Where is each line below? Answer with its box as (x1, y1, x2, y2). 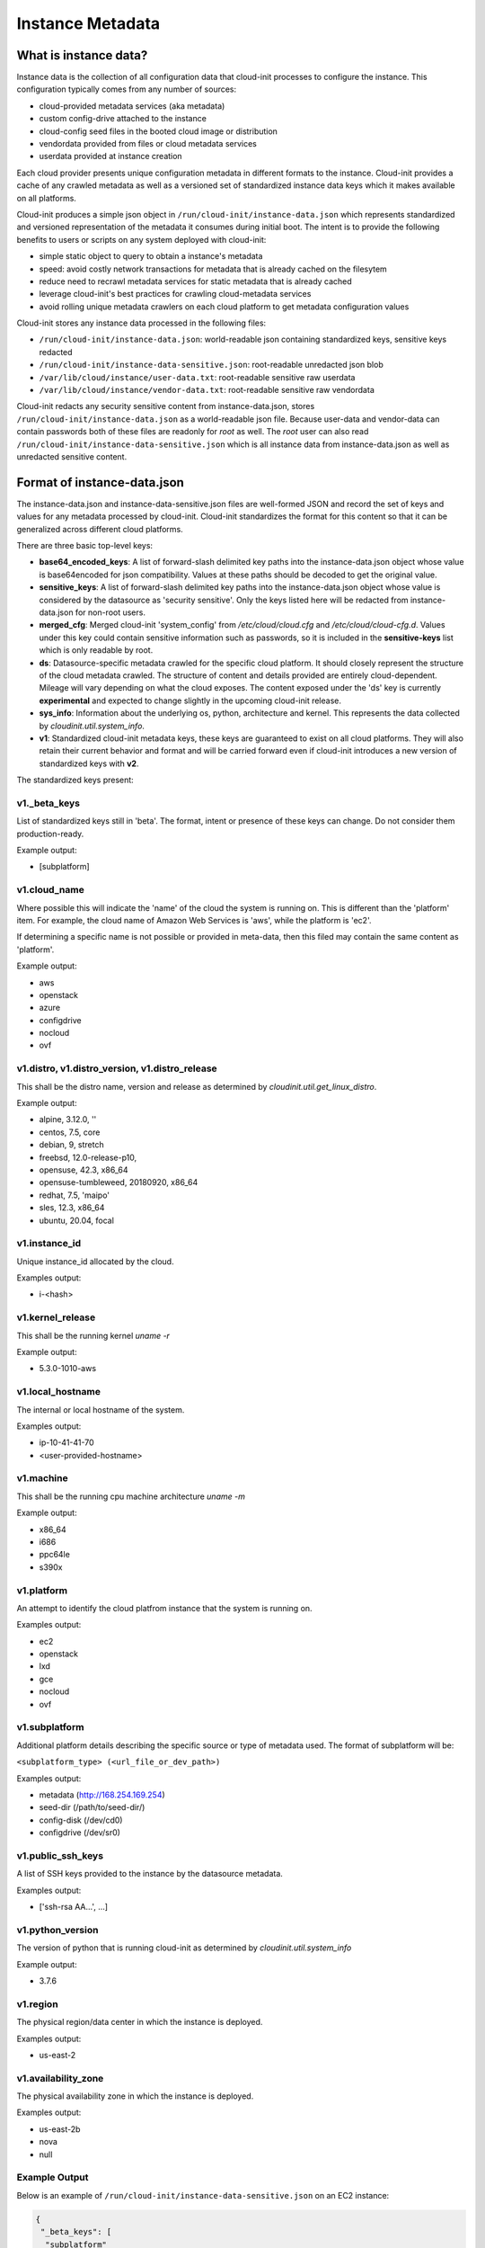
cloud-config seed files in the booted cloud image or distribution (39, 126, 278, 137)
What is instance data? (16, 48, 148, 63)
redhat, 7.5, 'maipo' (39, 1190, 110, 1200)
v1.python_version (16, 1923, 99, 1936)
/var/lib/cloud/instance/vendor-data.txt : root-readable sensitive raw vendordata (39, 385, 375, 396)
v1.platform (16, 1583, 67, 1596)
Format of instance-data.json (16, 475, 184, 490)
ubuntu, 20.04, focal (39, 1215, 114, 1226)
